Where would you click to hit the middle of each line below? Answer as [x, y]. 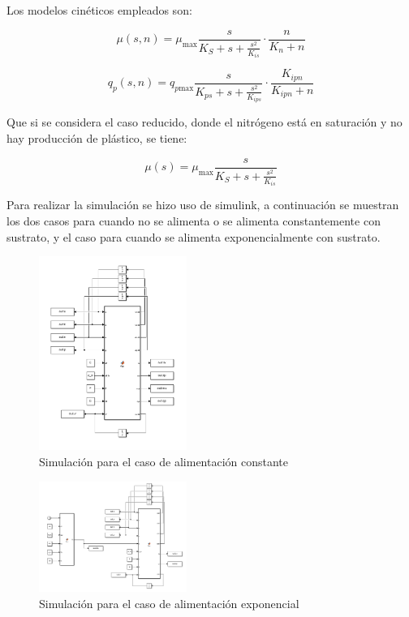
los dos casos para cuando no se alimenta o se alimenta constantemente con [194, 220]
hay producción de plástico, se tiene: [97, 138]
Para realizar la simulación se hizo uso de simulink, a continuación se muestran [203, 205]
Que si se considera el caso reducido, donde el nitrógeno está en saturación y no [204, 122]
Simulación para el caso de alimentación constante [164, 461]
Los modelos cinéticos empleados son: [99, 10]
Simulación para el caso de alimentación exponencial [169, 603]
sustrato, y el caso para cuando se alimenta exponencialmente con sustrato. [194, 236]
